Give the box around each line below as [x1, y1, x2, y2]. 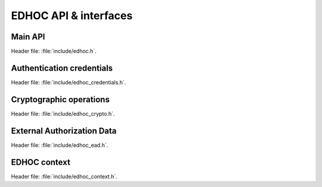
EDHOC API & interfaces [11, 9, 133, 22]
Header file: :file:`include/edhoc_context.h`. [11, 173, 117, 180]
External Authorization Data [11, 125, 117, 136]
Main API [11, 32, 45, 42]
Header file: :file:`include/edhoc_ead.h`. [11, 141, 109, 149]
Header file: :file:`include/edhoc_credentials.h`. [11, 78, 126, 86]
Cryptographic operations [11, 94, 110, 105]
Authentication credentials [11, 63, 113, 73]
